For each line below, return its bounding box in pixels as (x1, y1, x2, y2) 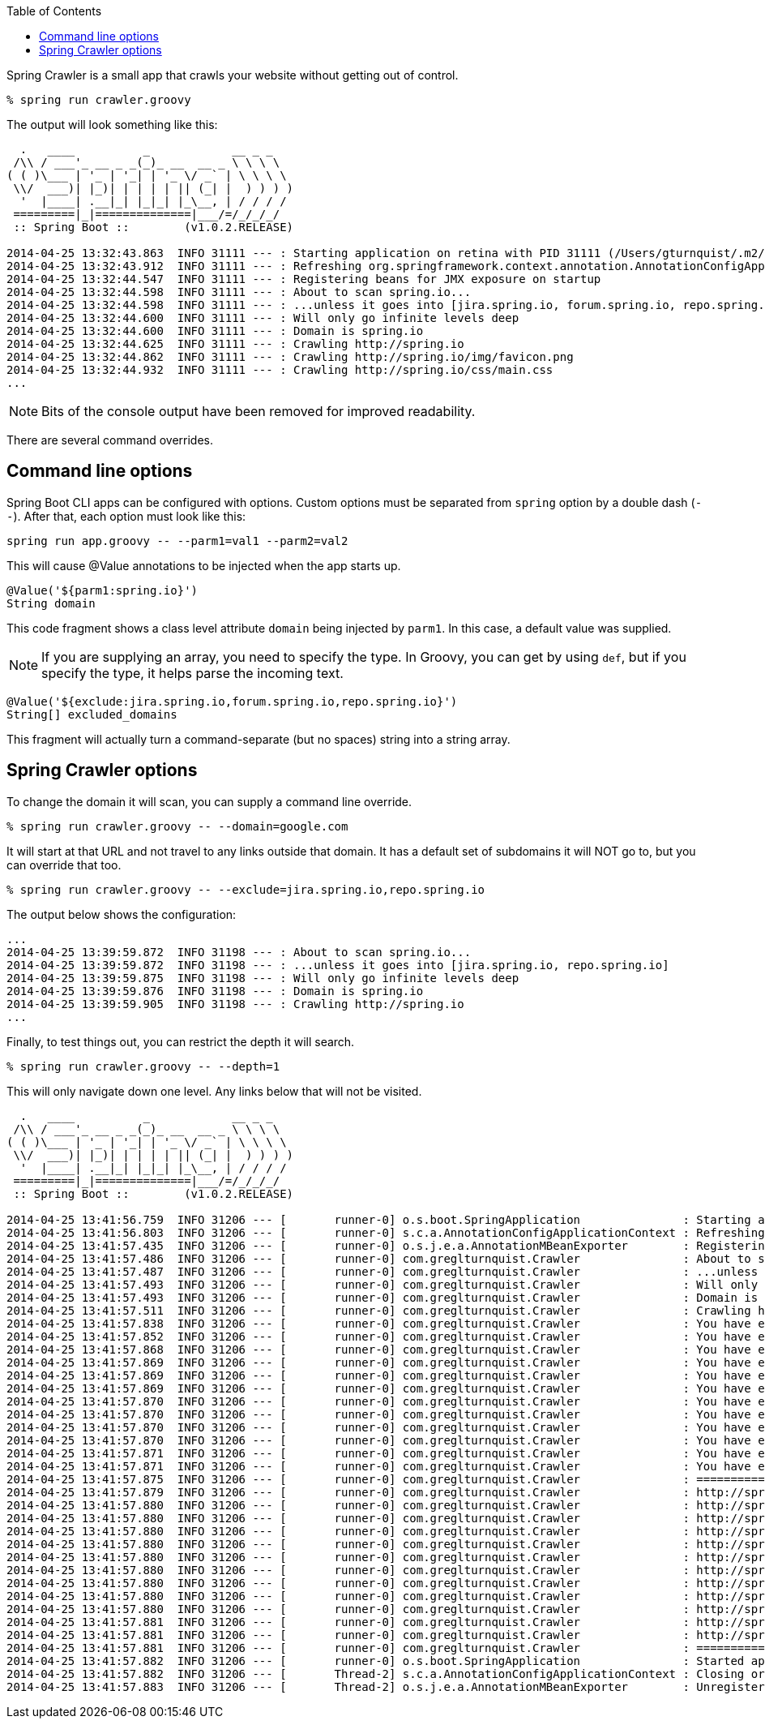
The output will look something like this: (6, 118, 218, 131)
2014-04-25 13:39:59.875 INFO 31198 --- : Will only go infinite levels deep (6, 971, 519, 985)
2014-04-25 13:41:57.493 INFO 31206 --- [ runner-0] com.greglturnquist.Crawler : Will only (6, 1277, 759, 1291)
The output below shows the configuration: (6, 907, 237, 921)
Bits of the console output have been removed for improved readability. (41, 403, 476, 419)
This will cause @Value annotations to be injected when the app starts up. (6, 558, 401, 573)
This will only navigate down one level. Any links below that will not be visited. (6, 1083, 422, 1098)
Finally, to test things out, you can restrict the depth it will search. (6, 1034, 355, 1049)
